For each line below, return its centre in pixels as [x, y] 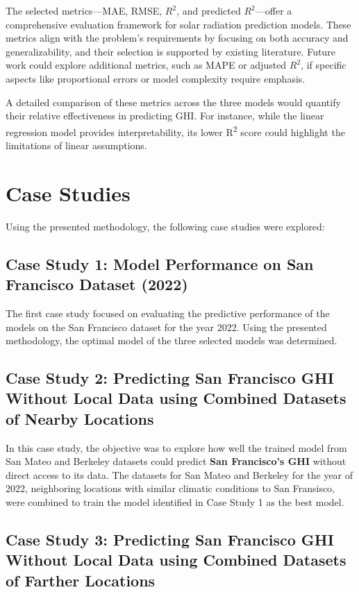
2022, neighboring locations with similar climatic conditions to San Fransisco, [170, 488]
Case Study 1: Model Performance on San [160, 263]
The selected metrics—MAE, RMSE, [84, 10]
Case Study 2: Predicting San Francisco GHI [170, 378]
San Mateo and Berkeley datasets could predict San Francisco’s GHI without [176, 461]
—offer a [274, 10]
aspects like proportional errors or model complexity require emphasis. [156, 78]
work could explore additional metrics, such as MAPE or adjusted [146, 65]
